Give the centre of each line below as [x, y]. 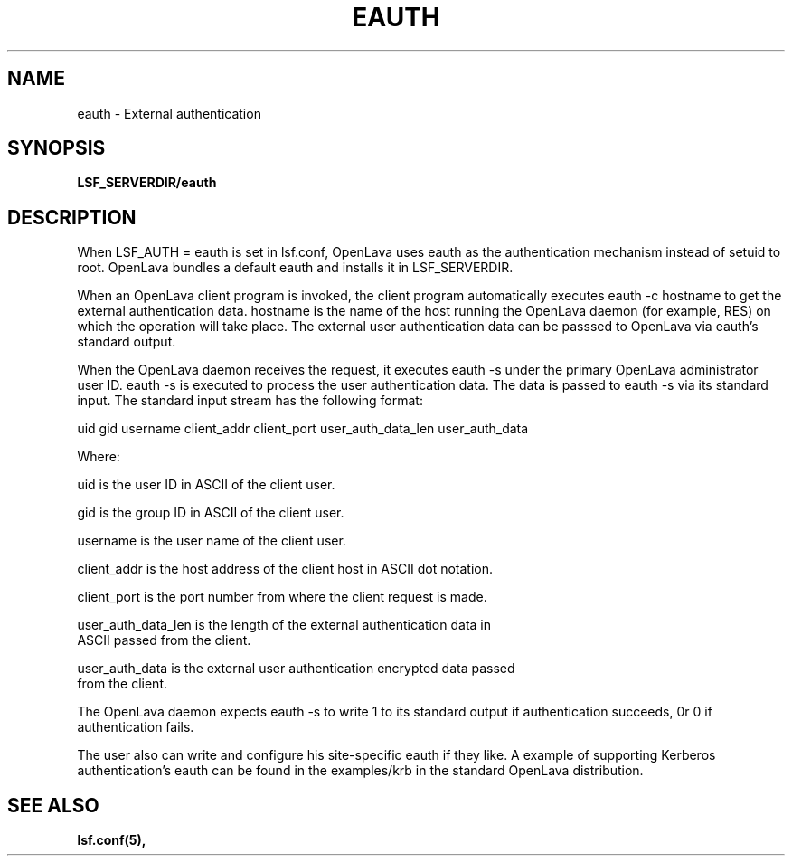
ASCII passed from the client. [164, 640]
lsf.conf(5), [112, 840]
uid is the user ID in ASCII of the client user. [206, 485]
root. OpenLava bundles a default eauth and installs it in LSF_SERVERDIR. [295, 268]
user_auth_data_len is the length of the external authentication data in [284, 625]
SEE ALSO [53, 805]
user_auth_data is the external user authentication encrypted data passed [296, 669]
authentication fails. [136, 727]
